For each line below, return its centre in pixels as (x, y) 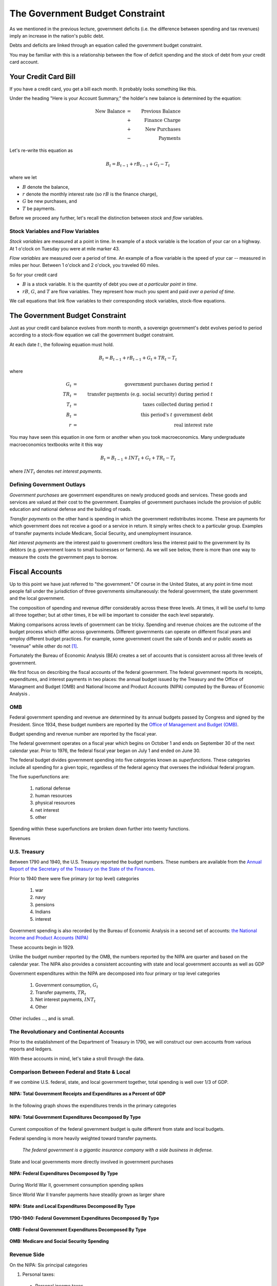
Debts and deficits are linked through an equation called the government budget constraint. (106, 45)
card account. (24, 62)
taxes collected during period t (178, 405)
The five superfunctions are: (39, 776)
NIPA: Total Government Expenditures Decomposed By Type (75, 1117)
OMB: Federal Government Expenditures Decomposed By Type (78, 1230)
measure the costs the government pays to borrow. (64, 557)
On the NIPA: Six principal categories (48, 1265)
